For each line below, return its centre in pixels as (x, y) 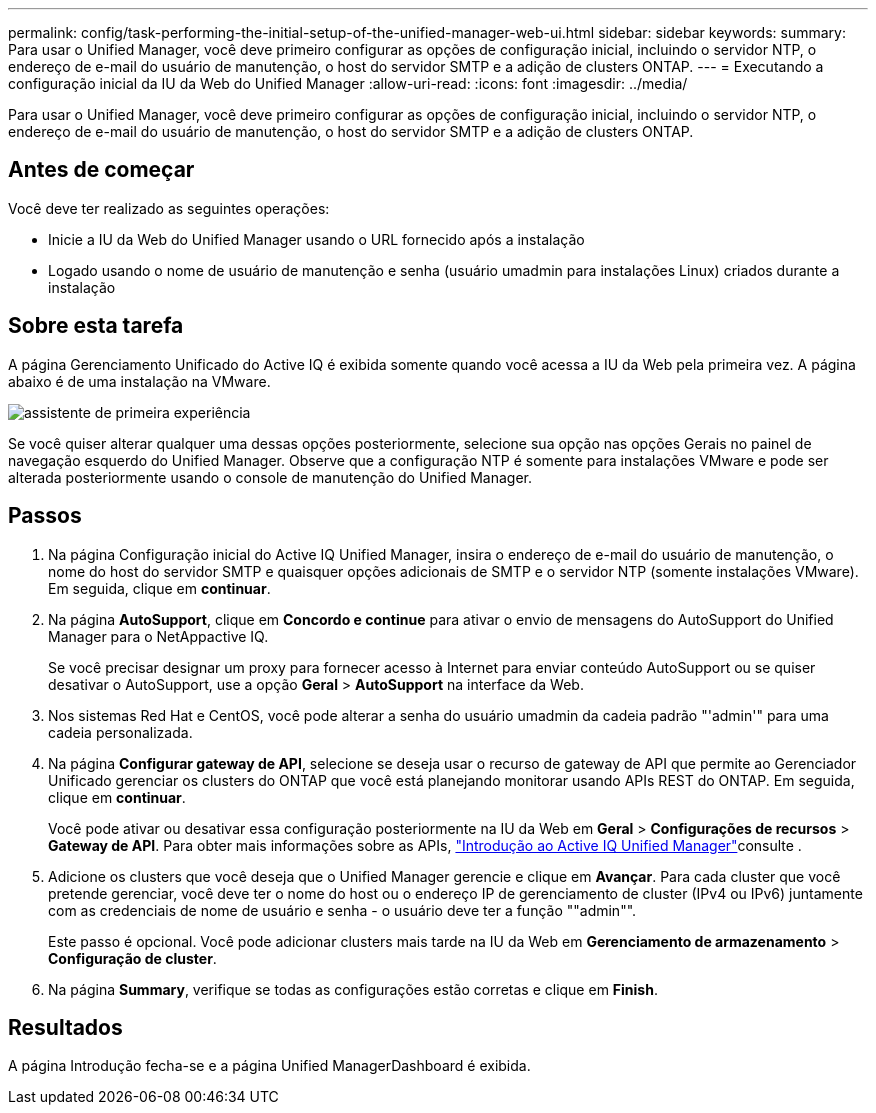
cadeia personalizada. (120, 732)
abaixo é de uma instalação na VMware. (139, 381)
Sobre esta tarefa (96, 326)
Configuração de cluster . (132, 958)
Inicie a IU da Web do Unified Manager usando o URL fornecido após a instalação (316, 239)
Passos (45, 516)
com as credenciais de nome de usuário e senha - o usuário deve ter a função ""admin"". (342, 910)
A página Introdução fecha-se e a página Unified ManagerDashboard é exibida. (269, 1066)
